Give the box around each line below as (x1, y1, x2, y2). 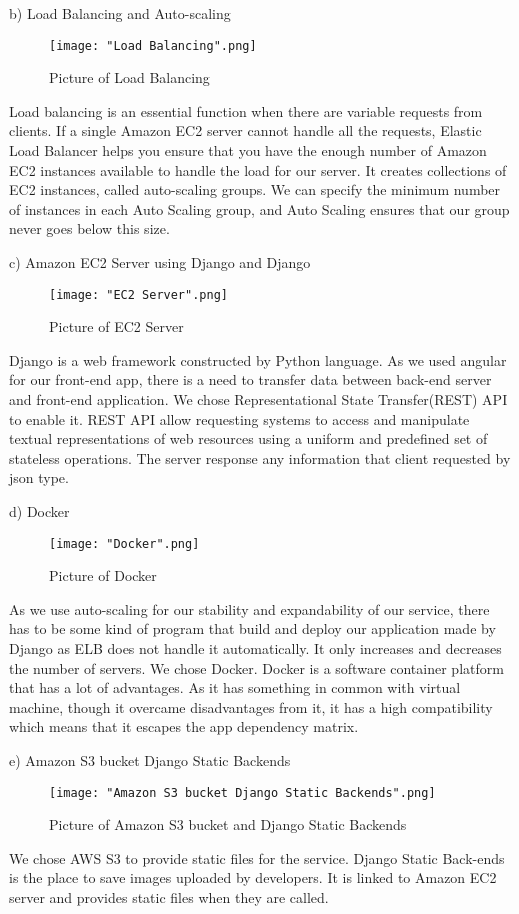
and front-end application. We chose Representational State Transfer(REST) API (9, 389, 508, 410)
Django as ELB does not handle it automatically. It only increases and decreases (9, 638, 502, 659)
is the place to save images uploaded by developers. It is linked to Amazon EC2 (9, 867, 497, 888)
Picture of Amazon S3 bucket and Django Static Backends (49, 814, 407, 835)
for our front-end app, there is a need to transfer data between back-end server (9, 369, 492, 390)
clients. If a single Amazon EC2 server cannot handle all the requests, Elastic (9, 120, 482, 141)
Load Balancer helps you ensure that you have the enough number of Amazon (9, 140, 487, 161)
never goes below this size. (9, 218, 170, 239)
